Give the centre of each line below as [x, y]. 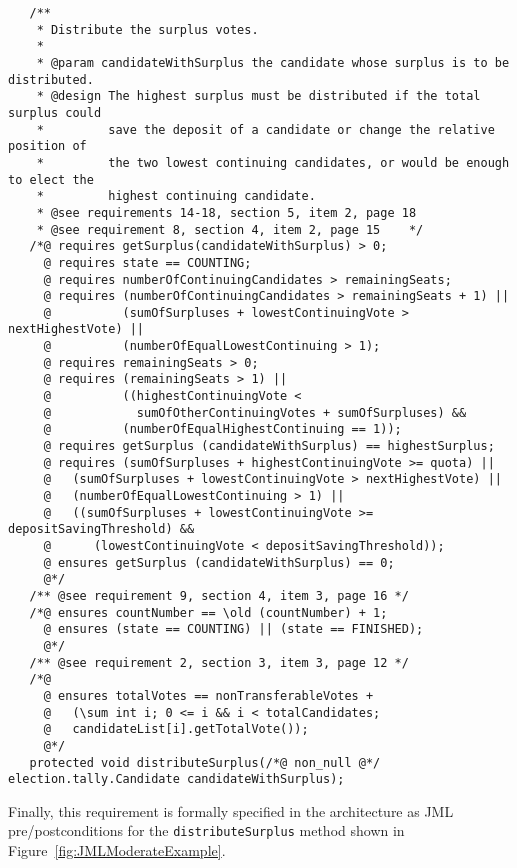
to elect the [51, 179]
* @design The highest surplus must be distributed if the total [258, 96]
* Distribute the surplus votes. [147, 29]
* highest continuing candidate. [176, 196]
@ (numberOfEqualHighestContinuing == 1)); [222, 429]
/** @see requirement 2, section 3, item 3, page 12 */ [219, 662]
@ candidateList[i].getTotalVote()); [176, 729]
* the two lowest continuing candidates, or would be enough [273, 162]
